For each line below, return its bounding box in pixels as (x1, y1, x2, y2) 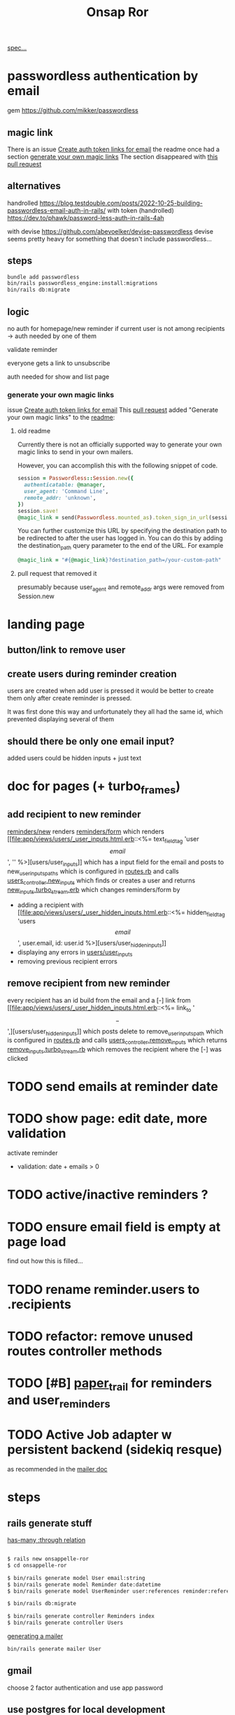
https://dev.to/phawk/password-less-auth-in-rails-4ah (7, 213, 164, 222)
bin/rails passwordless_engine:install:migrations (7, 280, 158, 287)
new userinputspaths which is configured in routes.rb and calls (7, 867, 180, 877)
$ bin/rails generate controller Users (7, 1619, 124, 1627)
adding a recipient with (17, 901, 84, 909)
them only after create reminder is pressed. (7, 694, 132, 703)
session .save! (17, 507, 59, 514)
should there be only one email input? (7, 735, 175, 747)
